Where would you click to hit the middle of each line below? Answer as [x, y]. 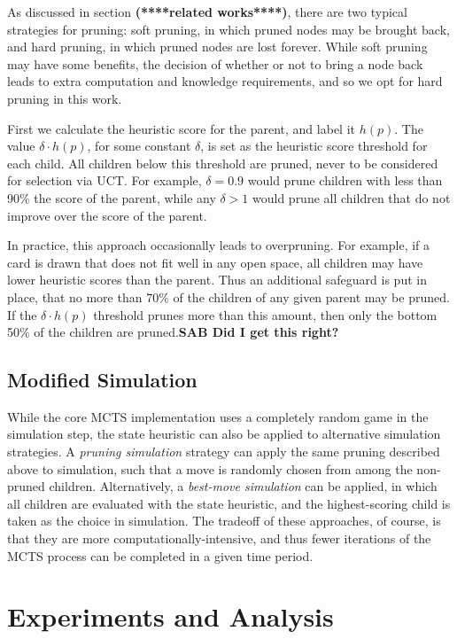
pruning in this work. [65, 98]
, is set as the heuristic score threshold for [314, 146]
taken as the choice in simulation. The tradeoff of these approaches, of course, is [224, 521]
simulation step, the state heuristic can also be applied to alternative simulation [224, 434]
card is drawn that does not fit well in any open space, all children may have [215, 262]
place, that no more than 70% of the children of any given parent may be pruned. [228, 296]
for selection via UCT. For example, [105, 180]
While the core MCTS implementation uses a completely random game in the [218, 416]
